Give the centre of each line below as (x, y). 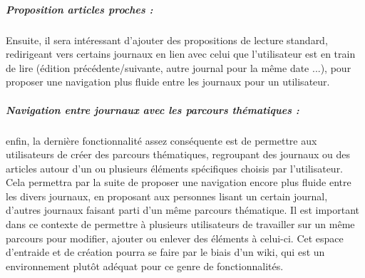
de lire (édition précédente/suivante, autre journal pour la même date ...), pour (179, 67)
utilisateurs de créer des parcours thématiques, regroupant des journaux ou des (178, 154)
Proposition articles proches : (79, 9)
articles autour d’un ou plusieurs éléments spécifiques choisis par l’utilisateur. (175, 168)
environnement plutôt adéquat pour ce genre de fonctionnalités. (145, 266)
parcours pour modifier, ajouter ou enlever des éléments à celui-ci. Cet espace (175, 238)
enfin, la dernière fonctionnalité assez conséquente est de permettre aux (161, 140)
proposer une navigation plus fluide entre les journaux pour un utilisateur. (168, 82)
